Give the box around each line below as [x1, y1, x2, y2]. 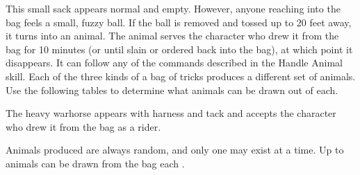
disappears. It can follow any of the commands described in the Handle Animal [6, 55, 343, 70]
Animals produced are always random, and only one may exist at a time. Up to [6, 142, 344, 157]
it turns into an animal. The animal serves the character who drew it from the [6, 28, 339, 43]
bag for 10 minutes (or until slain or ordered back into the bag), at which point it [6, 42, 353, 56]
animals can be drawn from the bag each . [6, 156, 185, 170]
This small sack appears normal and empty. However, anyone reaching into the [6, 1, 341, 15]
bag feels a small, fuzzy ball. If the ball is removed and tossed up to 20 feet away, [6, 15, 352, 29]
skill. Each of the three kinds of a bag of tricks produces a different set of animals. [6, 68, 356, 83]
